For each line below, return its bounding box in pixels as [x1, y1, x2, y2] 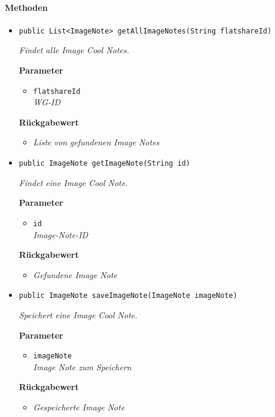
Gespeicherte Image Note [33, 401, 125, 413]
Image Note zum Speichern [33, 360, 132, 373]
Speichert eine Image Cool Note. [19, 309, 137, 321]
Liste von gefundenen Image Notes [33, 136, 160, 148]
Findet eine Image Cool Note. [19, 176, 128, 188]
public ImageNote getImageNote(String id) [19, 159, 191, 168]
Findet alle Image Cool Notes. [19, 44, 129, 56]
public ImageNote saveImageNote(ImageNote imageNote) [19, 291, 237, 300]
